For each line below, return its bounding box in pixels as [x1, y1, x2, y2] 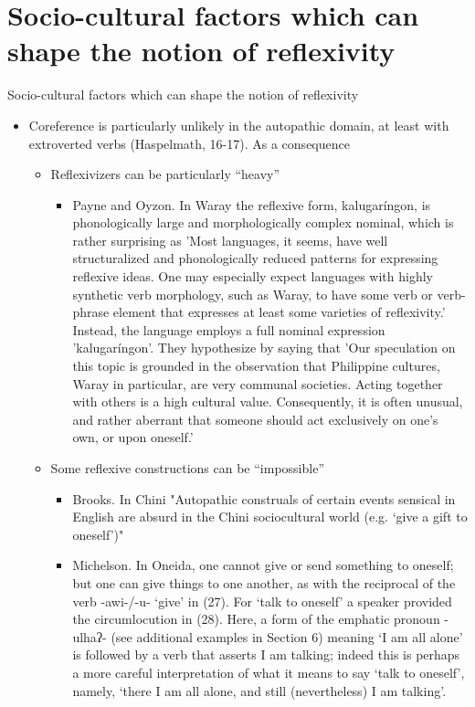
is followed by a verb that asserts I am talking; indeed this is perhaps [72, 645, 460, 664]
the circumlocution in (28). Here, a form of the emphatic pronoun [72, 609, 440, 628]
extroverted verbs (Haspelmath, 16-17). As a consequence [28, 133, 350, 153]
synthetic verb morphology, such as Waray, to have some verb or [72, 284, 433, 303]
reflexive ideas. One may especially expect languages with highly [72, 267, 433, 286]
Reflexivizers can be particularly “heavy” [50, 164, 280, 184]
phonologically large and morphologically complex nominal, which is [72, 213, 454, 232]
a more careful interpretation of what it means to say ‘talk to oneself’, [72, 662, 465, 681]
